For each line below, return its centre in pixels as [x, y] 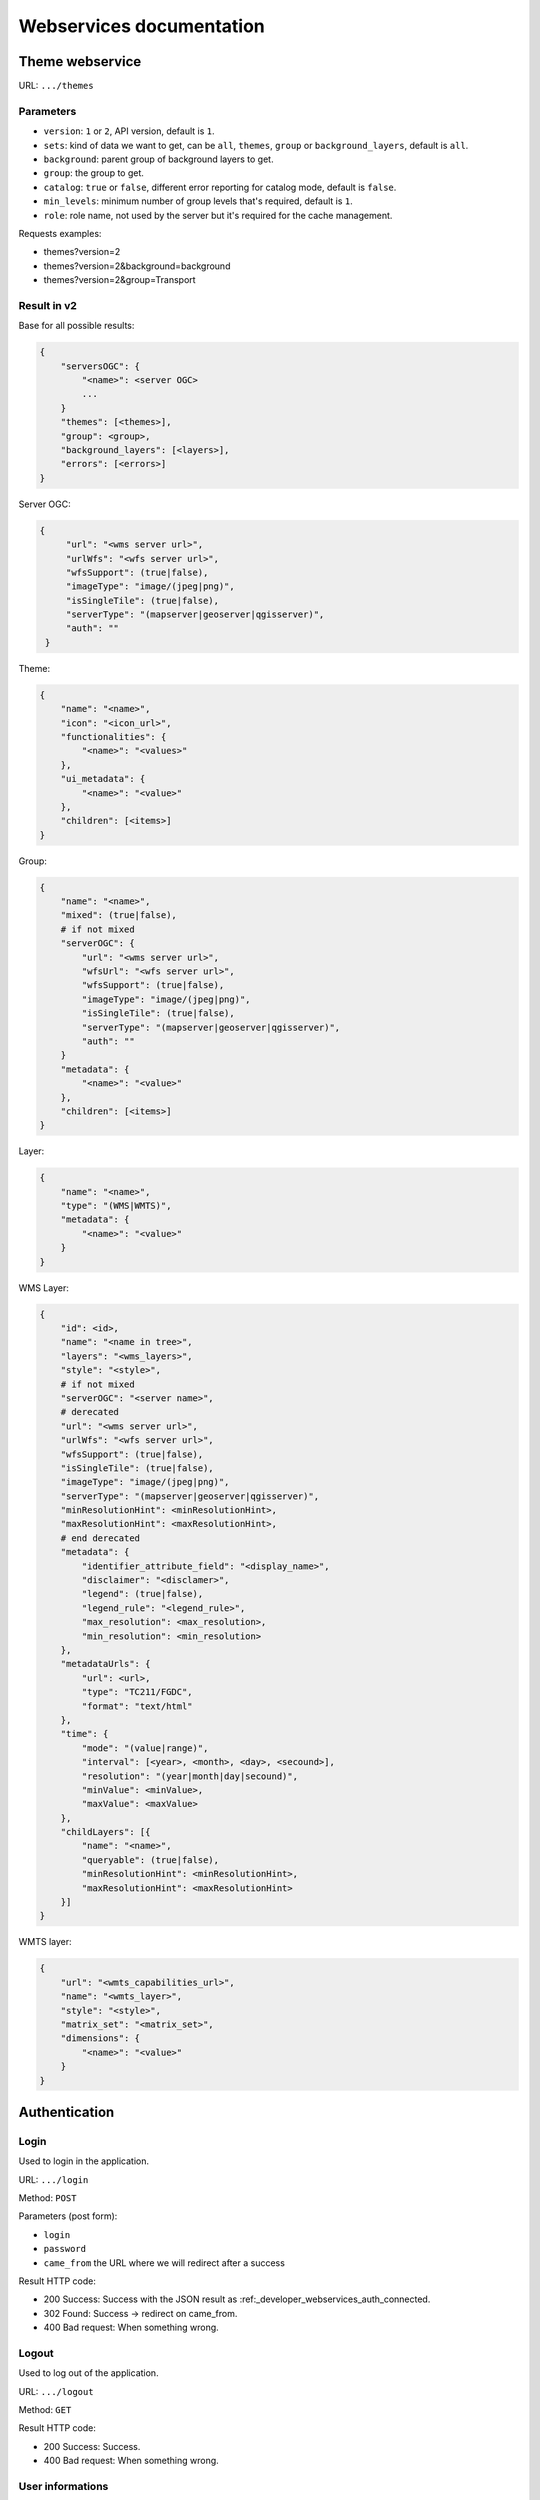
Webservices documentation [141, 26]
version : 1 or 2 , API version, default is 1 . [129, 131]
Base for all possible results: [76, 326]
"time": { [84, 1734]
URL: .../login [53, 2179]
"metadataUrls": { [105, 1664]
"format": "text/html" [137, 1706]
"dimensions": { [100, 2038]
